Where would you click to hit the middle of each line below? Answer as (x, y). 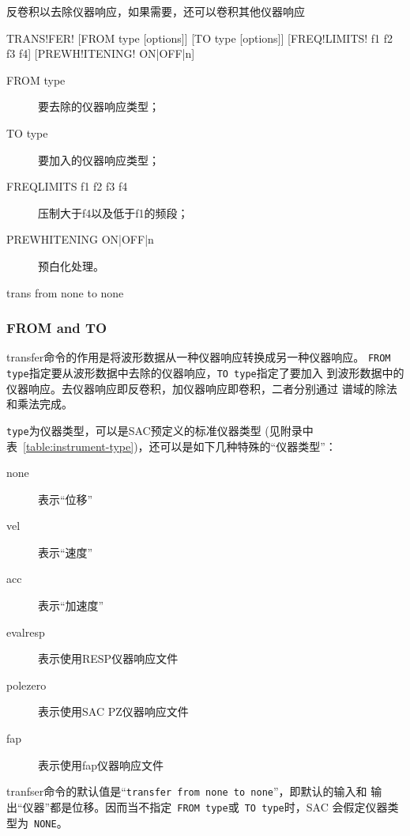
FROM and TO (57, 328)
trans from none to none (65, 292)
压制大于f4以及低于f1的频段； (113, 212)
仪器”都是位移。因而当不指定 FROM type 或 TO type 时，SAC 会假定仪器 (205, 806)
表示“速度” (66, 552)
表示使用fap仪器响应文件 (101, 764)
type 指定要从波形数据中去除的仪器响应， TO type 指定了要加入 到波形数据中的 (205, 373)
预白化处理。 (71, 265)
